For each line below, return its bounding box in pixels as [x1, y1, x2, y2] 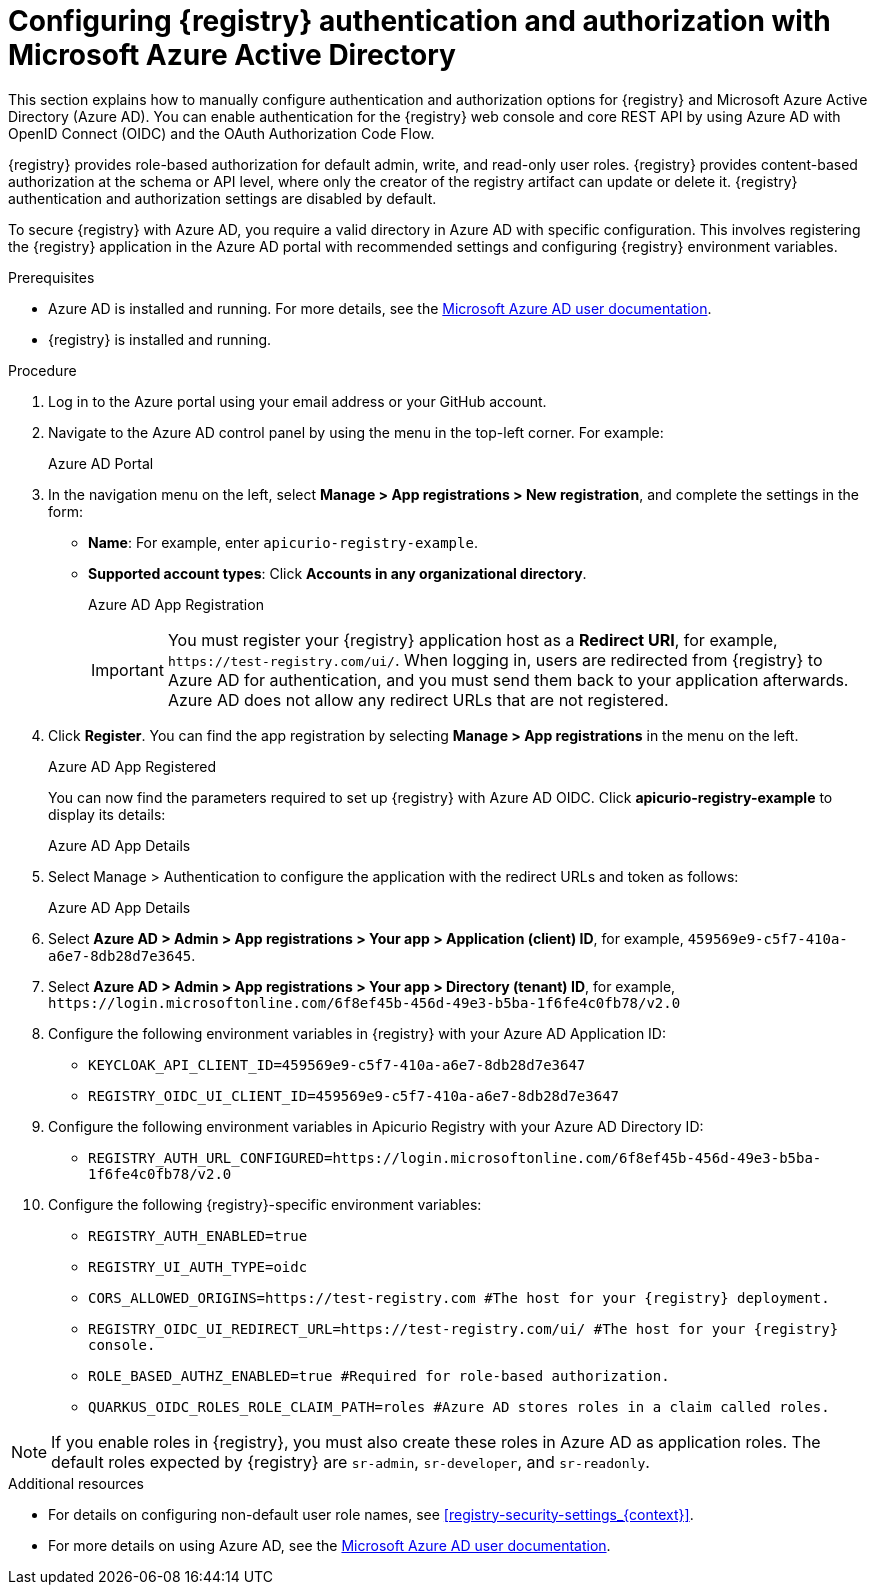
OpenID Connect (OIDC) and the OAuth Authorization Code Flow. [8, 124, 435, 142]
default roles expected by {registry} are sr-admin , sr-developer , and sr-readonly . [51, 1451, 650, 1472]
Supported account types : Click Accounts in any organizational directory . [88, 564, 587, 582]
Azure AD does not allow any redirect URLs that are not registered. [167, 689, 669, 710]
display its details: [48, 805, 166, 823]
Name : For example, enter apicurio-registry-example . [88, 533, 478, 551]
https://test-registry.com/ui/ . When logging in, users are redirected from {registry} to [167, 649, 823, 670]
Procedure [8, 361, 77, 379]
